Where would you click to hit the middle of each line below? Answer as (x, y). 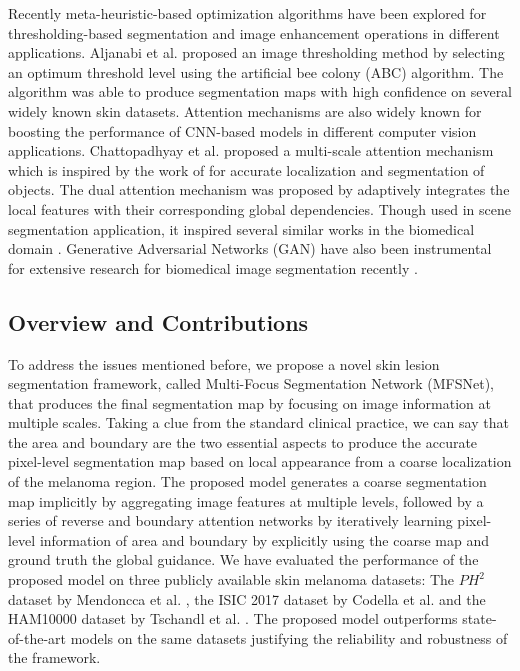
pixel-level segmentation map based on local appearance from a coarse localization (260, 461)
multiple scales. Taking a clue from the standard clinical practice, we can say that (258, 422)
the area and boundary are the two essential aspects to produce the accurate (243, 441)
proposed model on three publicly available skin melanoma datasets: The (231, 579)
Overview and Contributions (158, 321)
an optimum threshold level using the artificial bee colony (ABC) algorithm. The (256, 71)
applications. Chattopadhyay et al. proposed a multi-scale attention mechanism (251, 150)
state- (479, 618)
